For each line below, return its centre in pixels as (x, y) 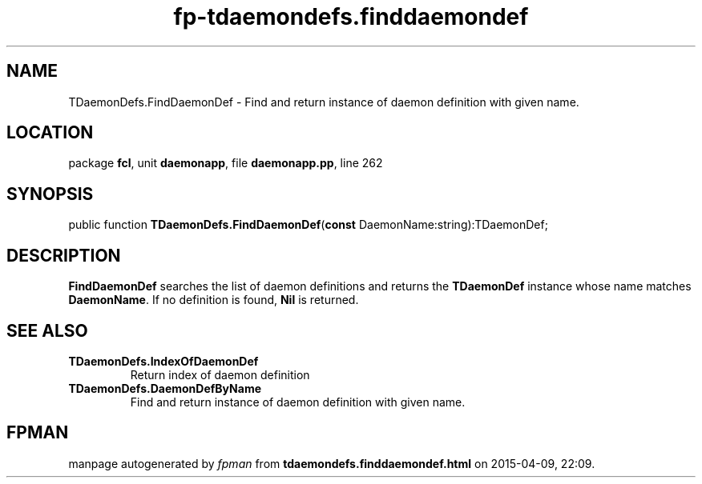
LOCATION (50, 133)
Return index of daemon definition (220, 374)
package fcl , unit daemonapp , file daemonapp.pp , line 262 (226, 163)
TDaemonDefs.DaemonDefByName (165, 388)
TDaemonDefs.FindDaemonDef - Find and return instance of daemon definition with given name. (324, 102)
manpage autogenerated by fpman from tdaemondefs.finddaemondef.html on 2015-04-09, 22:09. (332, 463)
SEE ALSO (47, 330)
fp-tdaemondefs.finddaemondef (351, 17)
